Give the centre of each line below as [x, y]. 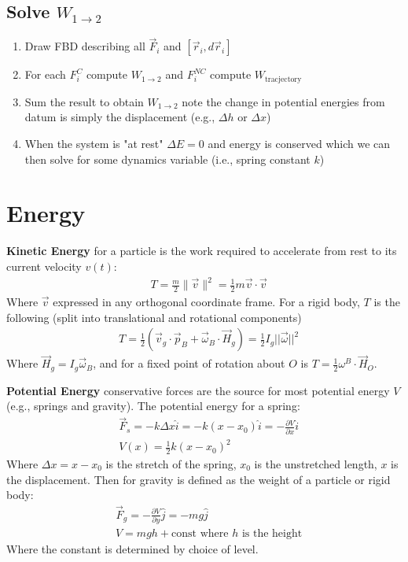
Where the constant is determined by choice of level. [132, 549]
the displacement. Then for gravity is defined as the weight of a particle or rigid [198, 479]
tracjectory [283, 79]
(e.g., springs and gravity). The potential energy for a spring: [153, 406]
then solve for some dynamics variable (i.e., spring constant [167, 159]
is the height [272, 534]
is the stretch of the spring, [171, 463]
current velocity [44, 266]
